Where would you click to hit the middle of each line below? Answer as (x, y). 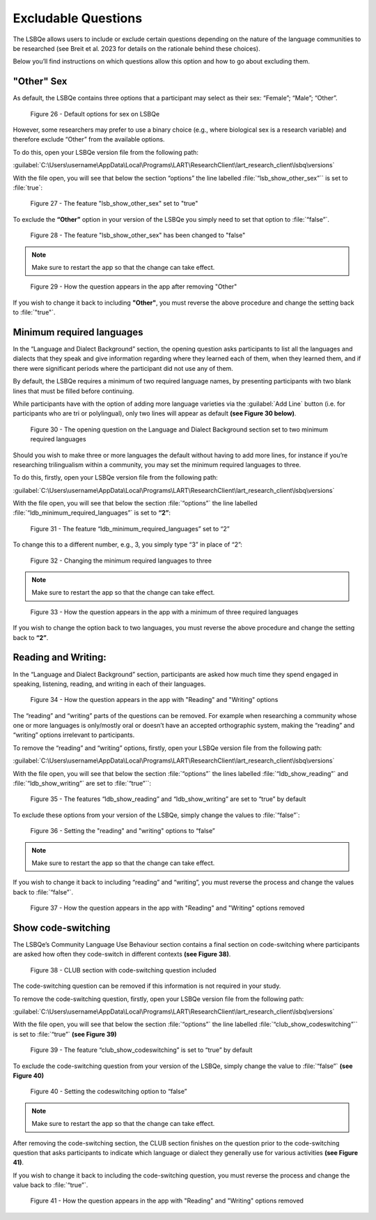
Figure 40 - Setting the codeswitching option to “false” (109, 1092)
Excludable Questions (78, 18)
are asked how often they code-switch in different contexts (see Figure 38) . (122, 954)
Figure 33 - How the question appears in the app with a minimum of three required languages (164, 612)
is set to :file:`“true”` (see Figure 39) (65, 1034)
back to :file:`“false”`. (43, 892)
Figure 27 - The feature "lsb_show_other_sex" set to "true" (114, 204)
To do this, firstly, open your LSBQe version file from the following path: (116, 478)
